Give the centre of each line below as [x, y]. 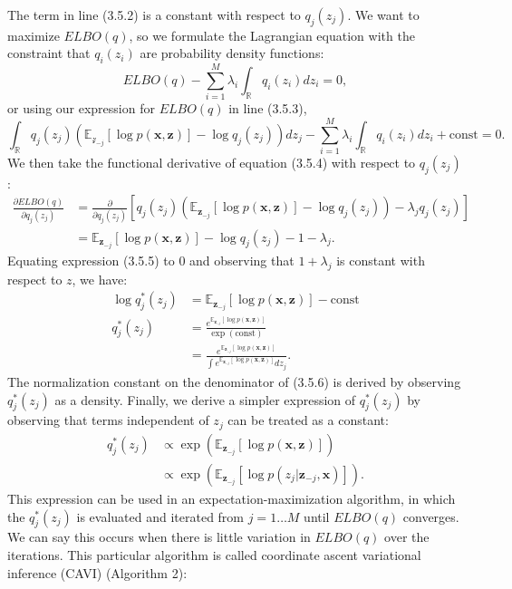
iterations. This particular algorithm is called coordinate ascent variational [214, 554]
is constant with [381, 260]
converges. [431, 516]
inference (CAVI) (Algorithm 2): [97, 572]
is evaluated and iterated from [160, 516]
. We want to [383, 14]
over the [407, 537]
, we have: [100, 279]
